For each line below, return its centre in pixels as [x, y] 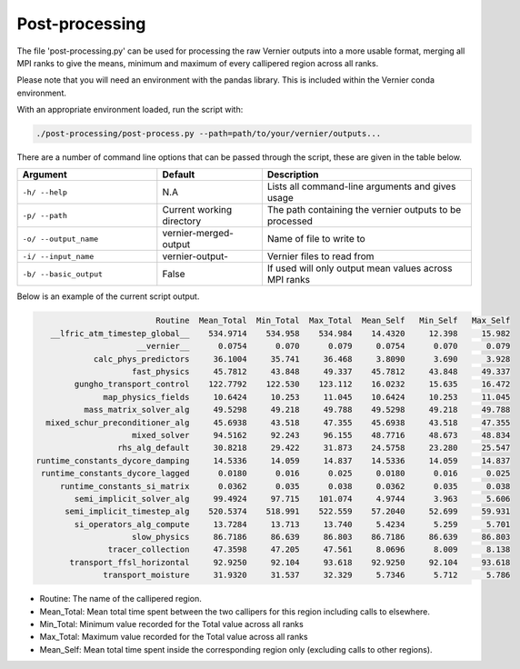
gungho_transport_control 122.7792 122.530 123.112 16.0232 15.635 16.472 [292, 384]
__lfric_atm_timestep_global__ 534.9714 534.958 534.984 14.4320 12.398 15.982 [280, 333]
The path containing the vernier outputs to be [364, 210]
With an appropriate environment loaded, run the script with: [130, 110]
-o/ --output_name [60, 239]
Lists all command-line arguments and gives [361, 186]
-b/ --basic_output [63, 274]
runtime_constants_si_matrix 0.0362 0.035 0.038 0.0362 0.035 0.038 [285, 486]
